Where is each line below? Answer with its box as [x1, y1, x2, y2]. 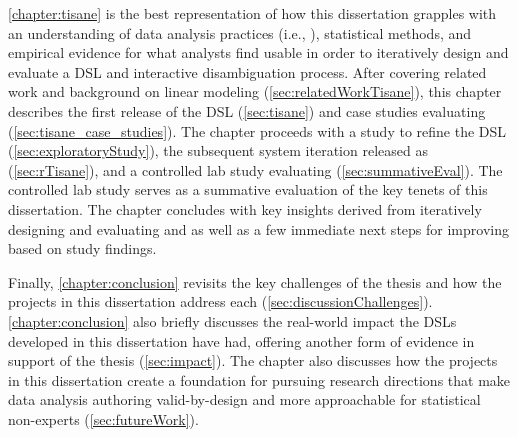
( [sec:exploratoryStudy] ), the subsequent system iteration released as [8, 140, 428, 161]
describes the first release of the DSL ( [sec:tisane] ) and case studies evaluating [8, 100, 486, 121]
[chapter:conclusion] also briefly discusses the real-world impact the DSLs [8, 310, 457, 331]
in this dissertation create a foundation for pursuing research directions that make [8, 369, 511, 390]
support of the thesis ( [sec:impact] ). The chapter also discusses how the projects [8, 350, 498, 371]
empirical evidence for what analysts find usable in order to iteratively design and [8, 42, 509, 63]
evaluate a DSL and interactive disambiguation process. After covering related [8, 61, 487, 82]
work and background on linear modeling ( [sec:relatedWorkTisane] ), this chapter [8, 81, 502, 102]
